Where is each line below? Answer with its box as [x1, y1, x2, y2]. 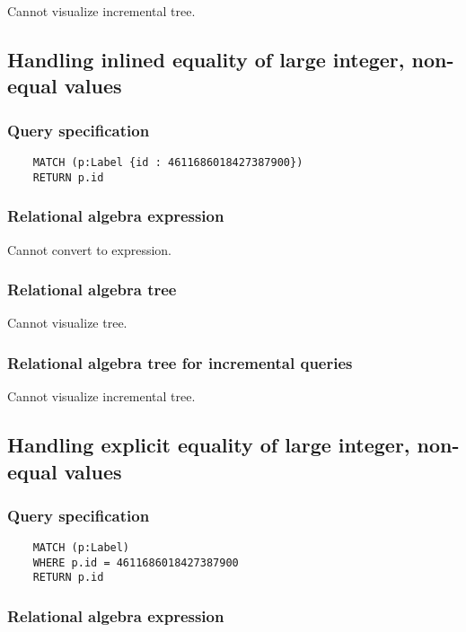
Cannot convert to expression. [7, 240, 172, 259]
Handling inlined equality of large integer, [7, 45, 405, 73]
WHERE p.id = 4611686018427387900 [32, 556, 239, 569]
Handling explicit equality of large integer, [7, 431, 410, 459]
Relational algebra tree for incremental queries [7, 351, 353, 373]
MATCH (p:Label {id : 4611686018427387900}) [32, 155, 303, 169]
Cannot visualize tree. [7, 313, 127, 332]
